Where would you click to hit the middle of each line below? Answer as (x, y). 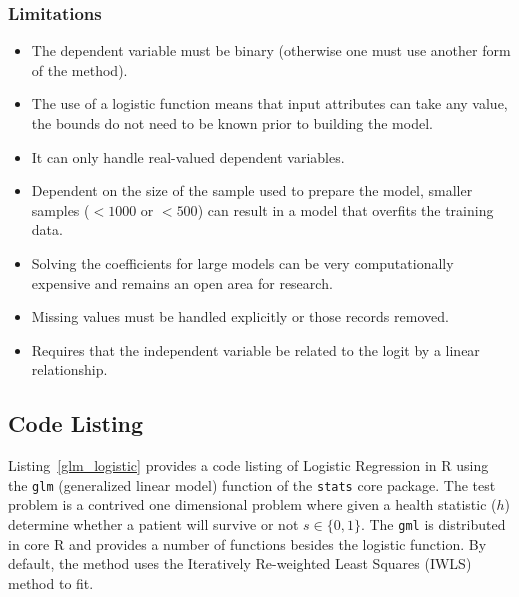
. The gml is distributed (433, 523)
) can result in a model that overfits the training (345, 209)
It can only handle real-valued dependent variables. (188, 156)
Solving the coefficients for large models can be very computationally (242, 262)
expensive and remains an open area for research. (182, 282)
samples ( (60, 209)
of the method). (79, 69)
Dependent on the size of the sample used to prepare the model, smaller (252, 190)
